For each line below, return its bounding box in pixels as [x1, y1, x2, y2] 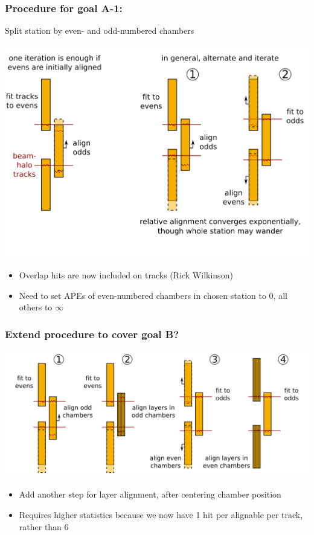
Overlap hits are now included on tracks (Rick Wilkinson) [19, 269, 233, 281]
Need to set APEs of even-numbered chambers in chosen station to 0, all [19, 289, 287, 301]
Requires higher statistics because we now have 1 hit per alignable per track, [19, 508, 303, 521]
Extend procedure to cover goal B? [5, 326, 179, 341]
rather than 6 [19, 520, 69, 533]
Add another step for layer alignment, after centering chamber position [19, 488, 281, 501]
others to [19, 301, 53, 313]
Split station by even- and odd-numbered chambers [5, 24, 194, 37]
